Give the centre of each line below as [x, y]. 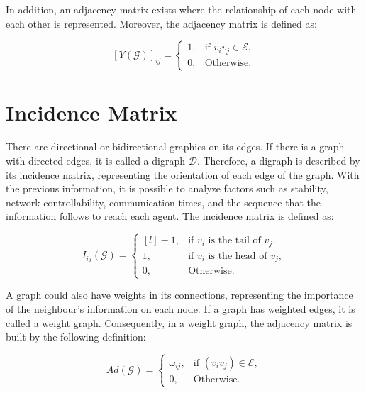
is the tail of [234, 241]
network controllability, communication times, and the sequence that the [163, 202]
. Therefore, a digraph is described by [278, 160]
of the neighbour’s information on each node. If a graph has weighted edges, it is [181, 308]
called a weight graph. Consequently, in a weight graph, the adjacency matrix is [179, 322]
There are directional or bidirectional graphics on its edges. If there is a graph [175, 146]
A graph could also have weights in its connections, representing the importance [179, 295]
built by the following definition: [76, 337]
